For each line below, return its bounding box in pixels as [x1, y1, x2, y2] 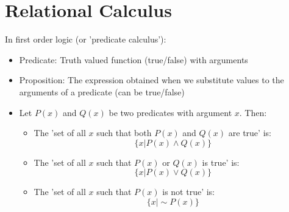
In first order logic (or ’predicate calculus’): [5, 33, 166, 46]
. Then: [239, 106, 267, 118]
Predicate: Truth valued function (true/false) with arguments [19, 53, 248, 66]
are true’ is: [228, 126, 271, 139]
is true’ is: [202, 156, 240, 168]
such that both [96, 126, 152, 139]
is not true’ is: [162, 185, 215, 198]
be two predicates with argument [109, 106, 232, 118]
